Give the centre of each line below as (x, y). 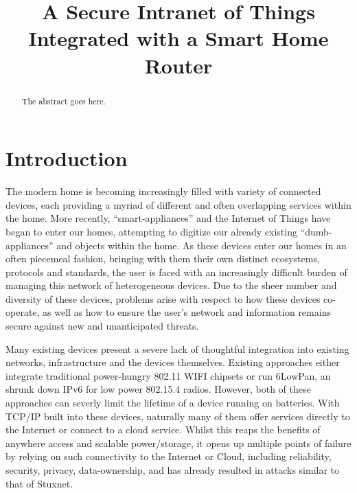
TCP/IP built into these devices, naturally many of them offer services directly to (178, 416)
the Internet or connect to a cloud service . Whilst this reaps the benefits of (163, 429)
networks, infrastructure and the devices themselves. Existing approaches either (173, 362)
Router (178, 65)
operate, (23, 312)
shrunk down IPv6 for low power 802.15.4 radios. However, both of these (158, 389)
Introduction (67, 158)
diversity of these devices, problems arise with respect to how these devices (163, 298)
